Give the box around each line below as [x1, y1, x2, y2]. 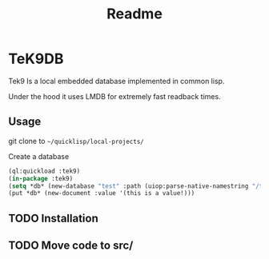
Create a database [8, 151, 70, 161]
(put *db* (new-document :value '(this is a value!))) [8, 189, 195, 197]
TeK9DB [8, 50, 64, 68]
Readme [106, 5, 163, 23]
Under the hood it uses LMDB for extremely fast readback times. [8, 91, 222, 101]
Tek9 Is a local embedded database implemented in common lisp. [8, 76, 225, 86]
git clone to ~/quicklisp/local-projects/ [8, 136, 144, 145]
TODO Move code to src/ [8, 239, 134, 253]
